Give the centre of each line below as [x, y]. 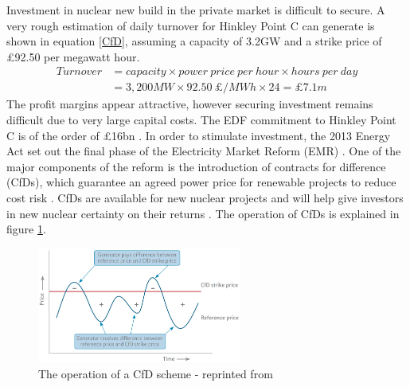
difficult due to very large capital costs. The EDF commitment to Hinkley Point [201, 120]
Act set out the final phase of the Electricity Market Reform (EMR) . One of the [204, 151]
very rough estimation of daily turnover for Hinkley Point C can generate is [191, 25]
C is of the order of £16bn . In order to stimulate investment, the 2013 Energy [199, 135]
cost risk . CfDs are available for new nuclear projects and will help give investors [205, 197]
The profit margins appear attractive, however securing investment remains [190, 104]
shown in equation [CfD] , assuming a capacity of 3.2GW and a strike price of [194, 41]
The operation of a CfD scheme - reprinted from [156, 373]
